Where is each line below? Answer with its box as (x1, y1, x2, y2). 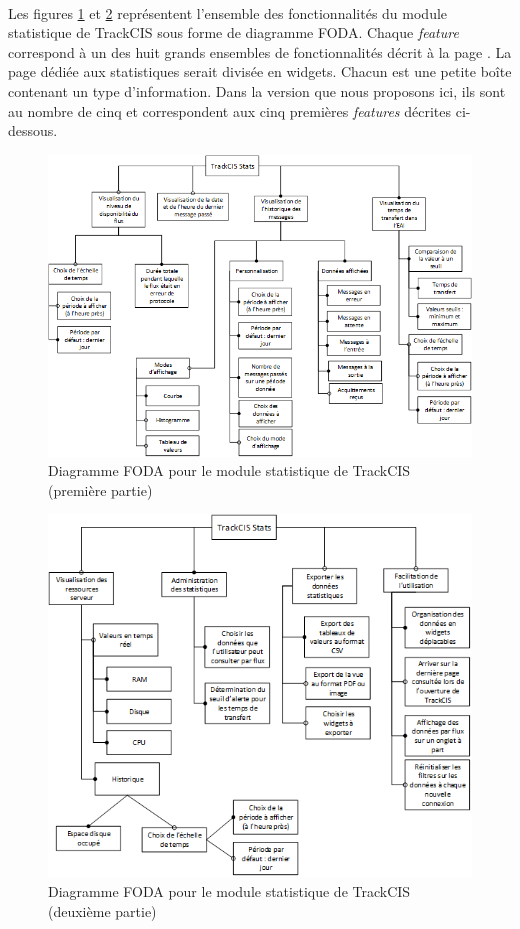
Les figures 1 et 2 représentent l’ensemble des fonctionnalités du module (8, 2, 448, 23)
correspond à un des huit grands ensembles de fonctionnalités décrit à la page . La (8, 41, 512, 62)
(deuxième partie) (48, 900, 157, 921)
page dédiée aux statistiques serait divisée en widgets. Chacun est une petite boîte (8, 61, 512, 82)
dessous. (8, 120, 58, 141)
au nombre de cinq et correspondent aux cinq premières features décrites (8, 100, 452, 121)
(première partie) (48, 479, 153, 500)
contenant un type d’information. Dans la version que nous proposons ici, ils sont (8, 80, 506, 101)
